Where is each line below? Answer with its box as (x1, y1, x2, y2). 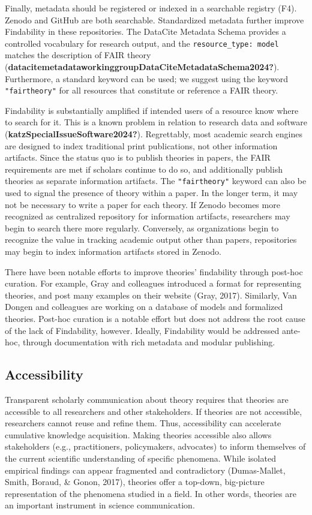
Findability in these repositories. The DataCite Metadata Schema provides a (5, 25, 286, 38)
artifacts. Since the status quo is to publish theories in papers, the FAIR (5, 151, 271, 164)
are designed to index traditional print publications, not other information (5, 139, 278, 152)
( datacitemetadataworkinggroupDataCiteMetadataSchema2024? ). (5, 61, 280, 73)
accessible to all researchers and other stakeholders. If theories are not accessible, (5, 405, 302, 417)
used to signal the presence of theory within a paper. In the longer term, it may (5, 186, 298, 199)
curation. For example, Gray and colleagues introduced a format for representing (5, 277, 301, 290)
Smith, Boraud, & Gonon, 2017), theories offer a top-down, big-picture (5, 475, 265, 488)
